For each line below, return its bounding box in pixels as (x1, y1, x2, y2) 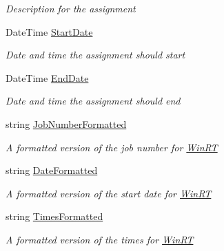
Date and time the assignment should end (6, 94, 181, 108)
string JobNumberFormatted (6, 116, 127, 131)
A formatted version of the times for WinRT (6, 232, 194, 246)
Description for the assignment (6, 1, 136, 15)
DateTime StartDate (6, 24, 93, 39)
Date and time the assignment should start (6, 47, 185, 62)
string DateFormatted (6, 163, 98, 177)
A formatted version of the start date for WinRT (6, 186, 212, 200)
